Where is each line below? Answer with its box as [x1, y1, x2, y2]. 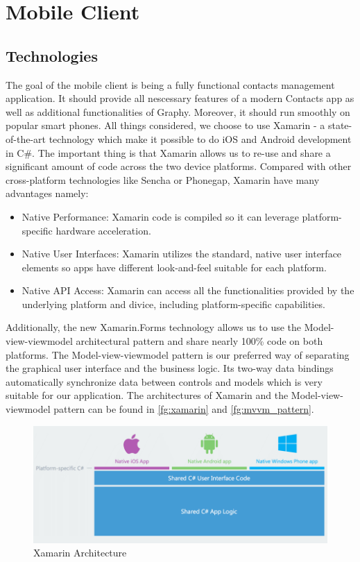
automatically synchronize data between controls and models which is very [6, 374, 323, 389]
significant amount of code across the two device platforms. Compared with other [6, 159, 352, 173]
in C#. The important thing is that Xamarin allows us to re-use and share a [6, 145, 331, 160]
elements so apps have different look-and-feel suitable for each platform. [22, 259, 327, 274]
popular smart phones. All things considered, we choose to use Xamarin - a [6, 118, 325, 133]
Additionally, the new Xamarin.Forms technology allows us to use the [6, 320, 302, 334]
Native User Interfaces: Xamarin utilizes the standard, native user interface [22, 246, 342, 261]
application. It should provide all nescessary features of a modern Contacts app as [6, 91, 354, 105]
